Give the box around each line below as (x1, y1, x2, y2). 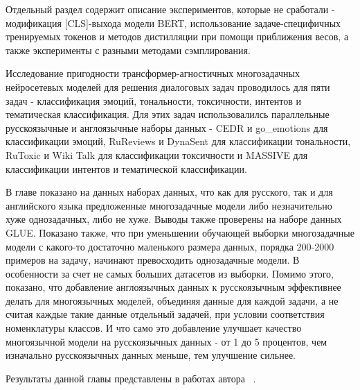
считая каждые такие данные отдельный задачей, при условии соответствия (6, 307, 325, 321)
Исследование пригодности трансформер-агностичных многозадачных (6, 66, 300, 80)
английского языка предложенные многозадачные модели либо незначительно (6, 198, 332, 212)
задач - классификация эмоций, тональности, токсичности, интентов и (6, 93, 301, 108)
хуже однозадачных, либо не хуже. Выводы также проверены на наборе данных (6, 212, 342, 226)
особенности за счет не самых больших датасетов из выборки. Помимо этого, (6, 266, 334, 280)
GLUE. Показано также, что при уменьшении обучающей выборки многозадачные (6, 225, 354, 239)
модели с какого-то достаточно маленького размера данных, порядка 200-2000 (6, 239, 334, 253)
